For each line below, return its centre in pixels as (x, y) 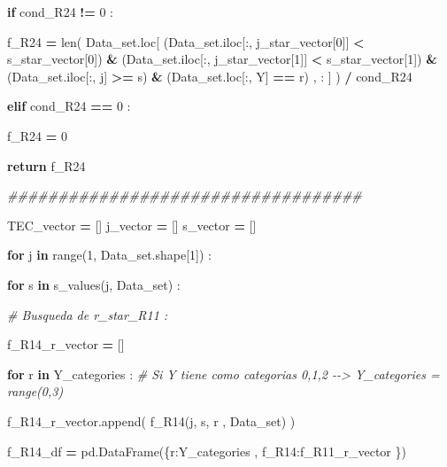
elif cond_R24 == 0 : (69, 106)
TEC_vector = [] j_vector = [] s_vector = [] (132, 225)
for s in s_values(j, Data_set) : (94, 284)
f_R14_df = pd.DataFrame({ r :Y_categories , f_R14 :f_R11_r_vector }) (207, 451)
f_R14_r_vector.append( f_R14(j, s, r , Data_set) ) (151, 420)
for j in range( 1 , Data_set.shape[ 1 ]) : (110, 255)
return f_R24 (46, 165)
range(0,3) (35, 391)
